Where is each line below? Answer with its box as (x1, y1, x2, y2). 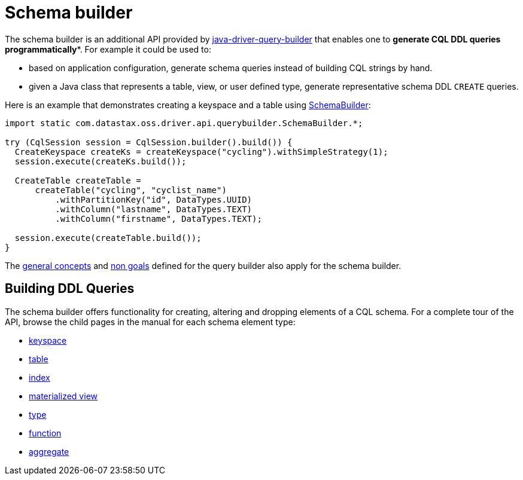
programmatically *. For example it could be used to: (5, 44, 211, 54)
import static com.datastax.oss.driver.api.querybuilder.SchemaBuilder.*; (5, 118, 363, 128)
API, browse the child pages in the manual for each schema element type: (5, 316, 296, 327)
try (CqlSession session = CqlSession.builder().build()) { (5, 137, 293, 147)
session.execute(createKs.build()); (14, 156, 187, 166)
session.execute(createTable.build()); (14, 233, 202, 243)
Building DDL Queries (5, 281, 135, 296)
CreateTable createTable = (14, 175, 141, 185)
